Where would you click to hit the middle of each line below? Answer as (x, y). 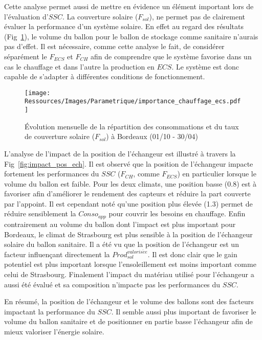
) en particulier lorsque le (217, 174)
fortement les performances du (52, 174)
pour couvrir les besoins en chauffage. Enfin (177, 213)
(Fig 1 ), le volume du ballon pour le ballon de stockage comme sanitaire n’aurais (131, 36)
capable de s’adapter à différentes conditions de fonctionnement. (105, 76)
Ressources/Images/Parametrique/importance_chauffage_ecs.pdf (133, 101)
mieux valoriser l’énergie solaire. (54, 331)
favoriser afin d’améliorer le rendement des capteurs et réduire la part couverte (127, 194)
